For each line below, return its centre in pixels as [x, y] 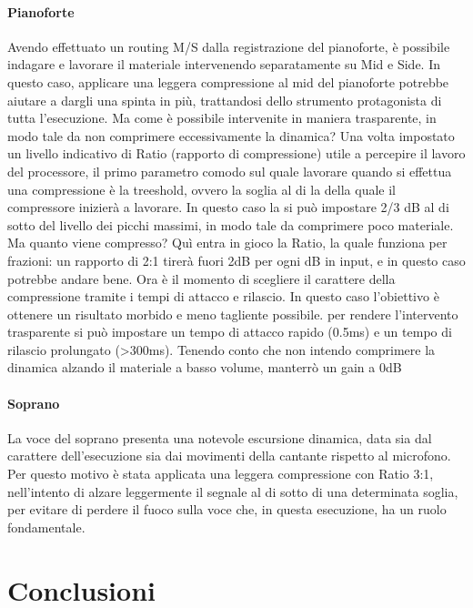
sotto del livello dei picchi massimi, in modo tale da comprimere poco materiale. [231, 224]
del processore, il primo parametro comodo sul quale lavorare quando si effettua [230, 171]
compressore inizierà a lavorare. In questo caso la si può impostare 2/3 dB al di [228, 207]
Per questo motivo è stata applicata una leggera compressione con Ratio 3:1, [221, 474]
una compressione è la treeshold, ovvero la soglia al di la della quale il [202, 189]
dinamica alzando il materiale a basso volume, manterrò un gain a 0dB [205, 367]
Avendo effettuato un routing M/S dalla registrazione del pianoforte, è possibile [229, 46]
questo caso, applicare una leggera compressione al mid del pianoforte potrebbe [228, 81]
